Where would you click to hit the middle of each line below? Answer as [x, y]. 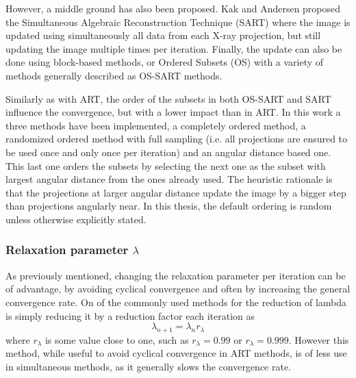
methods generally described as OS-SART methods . [114, 75]
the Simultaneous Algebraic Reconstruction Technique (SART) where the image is [178, 22]
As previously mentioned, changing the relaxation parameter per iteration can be [176, 275]
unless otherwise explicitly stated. [76, 219]
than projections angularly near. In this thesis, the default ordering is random [169, 206]
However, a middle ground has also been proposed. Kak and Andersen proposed [173, 8]
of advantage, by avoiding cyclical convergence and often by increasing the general [178, 289]
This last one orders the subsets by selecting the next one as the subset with [166, 165]
